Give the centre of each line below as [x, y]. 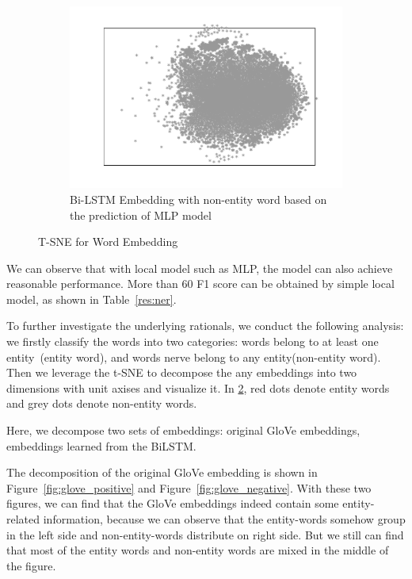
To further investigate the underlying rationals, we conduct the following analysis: [205, 326]
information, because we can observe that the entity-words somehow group [224, 519]
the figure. [31, 565]
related [23, 519]
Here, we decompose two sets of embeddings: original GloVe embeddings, [183, 430]
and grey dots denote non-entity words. [102, 403]
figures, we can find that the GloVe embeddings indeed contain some [173, 503]
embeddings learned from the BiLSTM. [101, 445]
